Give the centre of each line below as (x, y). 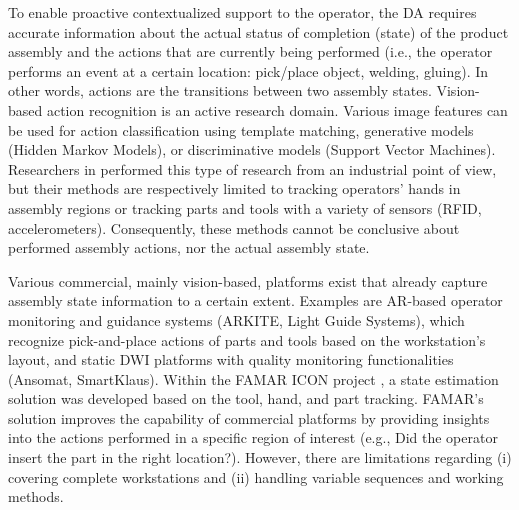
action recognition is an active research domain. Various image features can (277, 109)
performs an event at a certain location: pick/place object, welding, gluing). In (248, 70)
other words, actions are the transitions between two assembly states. (220, 90)
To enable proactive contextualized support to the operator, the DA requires (242, 12)
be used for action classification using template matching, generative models (241, 129)
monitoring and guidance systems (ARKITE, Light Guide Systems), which (236, 319)
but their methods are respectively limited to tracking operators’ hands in (234, 188)
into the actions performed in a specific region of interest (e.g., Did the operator (253, 437)
